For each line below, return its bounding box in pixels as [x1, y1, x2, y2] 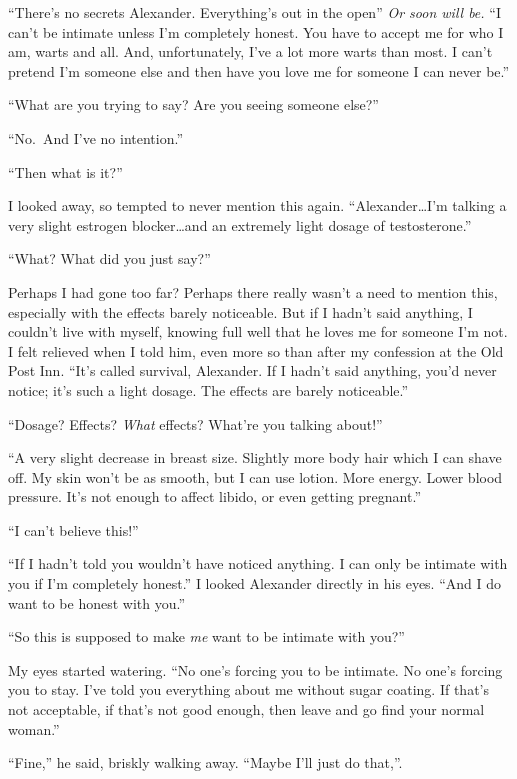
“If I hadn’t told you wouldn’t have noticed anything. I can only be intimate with [8, 553, 508, 574]
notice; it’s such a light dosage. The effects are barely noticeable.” [8, 379, 409, 400]
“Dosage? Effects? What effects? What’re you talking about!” [8, 413, 383, 434]
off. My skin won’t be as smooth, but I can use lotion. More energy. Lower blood [8, 466, 503, 487]
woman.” [8, 718, 60, 739]
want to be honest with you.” [8, 592, 186, 613]
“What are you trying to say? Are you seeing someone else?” [8, 94, 379, 115]
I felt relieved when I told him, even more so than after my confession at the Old [8, 340, 504, 361]
